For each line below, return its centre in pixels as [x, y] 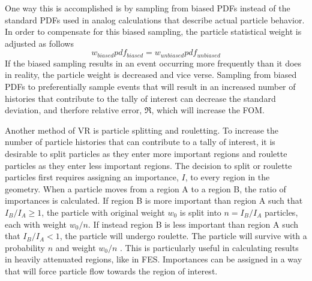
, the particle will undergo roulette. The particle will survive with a [183, 236]
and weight [76, 247]
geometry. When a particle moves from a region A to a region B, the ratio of [145, 188]
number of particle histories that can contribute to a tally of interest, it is [140, 142]
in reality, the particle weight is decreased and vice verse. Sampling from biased [151, 75]
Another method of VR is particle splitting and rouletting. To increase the [142, 130]
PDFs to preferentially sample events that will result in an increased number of [150, 87]
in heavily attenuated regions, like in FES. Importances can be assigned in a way [154, 259]
